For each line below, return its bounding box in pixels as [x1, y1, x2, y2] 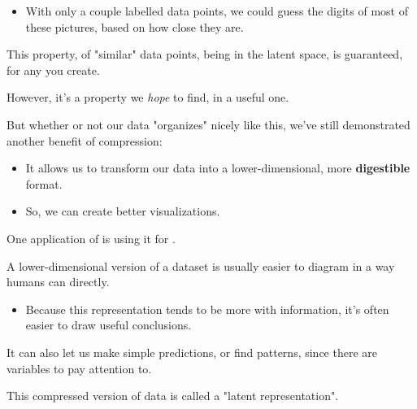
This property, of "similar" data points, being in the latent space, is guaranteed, [7, 46, 403, 63]
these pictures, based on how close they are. [25, 18, 244, 35]
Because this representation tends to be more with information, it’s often [25, 300, 389, 317]
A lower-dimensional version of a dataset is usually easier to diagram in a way [7, 257, 395, 274]
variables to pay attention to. [7, 359, 152, 376]
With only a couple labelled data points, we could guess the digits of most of [25, 2, 408, 19]
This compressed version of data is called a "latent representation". [7, 387, 339, 404]
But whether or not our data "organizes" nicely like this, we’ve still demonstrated [7, 115, 410, 133]
